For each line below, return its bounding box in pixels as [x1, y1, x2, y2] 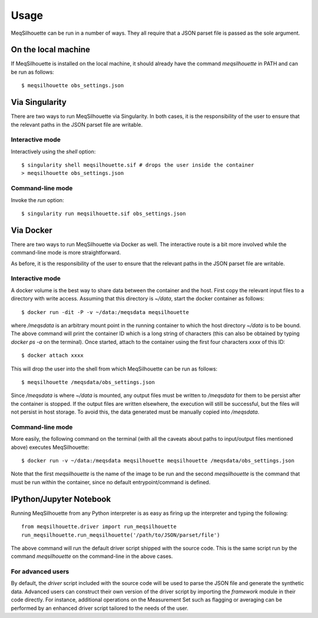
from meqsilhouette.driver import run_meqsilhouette [21, 523, 177, 530]
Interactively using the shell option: [11, 148, 96, 155]
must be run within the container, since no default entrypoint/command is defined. [11, 478, 211, 485]
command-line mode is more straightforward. [11, 249, 121, 256]
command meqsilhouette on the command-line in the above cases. [11, 553, 173, 560]
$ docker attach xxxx [21, 352, 84, 359]
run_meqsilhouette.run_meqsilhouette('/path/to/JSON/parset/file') [21, 531, 220, 538]
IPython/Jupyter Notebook [11, 494, 111, 504]
